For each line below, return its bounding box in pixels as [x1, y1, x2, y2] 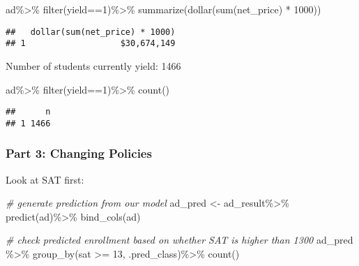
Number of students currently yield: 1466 [6, 58, 181, 73]
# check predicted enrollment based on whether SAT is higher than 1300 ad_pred [6, 232, 353, 247]
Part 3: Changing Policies [6, 145, 152, 162]
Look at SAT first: [6, 172, 84, 186]
